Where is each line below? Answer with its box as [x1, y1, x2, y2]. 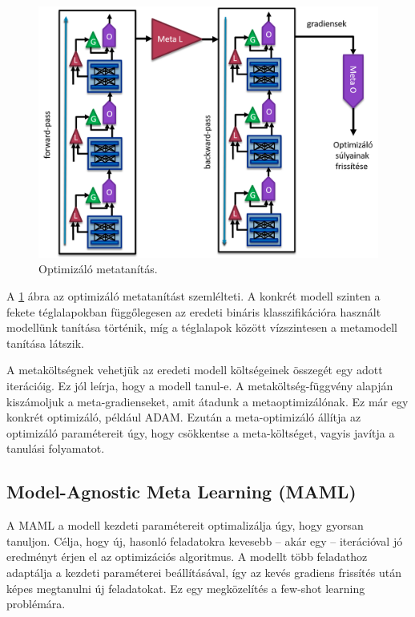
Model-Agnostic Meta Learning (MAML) [6, 479, 357, 504]
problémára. [6, 595, 66, 612]
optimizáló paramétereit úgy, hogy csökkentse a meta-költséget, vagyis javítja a [6, 424, 395, 441]
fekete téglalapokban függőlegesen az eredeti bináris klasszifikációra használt [6, 303, 381, 320]
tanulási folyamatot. [6, 440, 105, 457]
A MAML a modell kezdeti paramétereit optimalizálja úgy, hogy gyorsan [6, 517, 364, 534]
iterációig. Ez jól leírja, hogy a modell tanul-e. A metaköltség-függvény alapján [6, 377, 393, 394]
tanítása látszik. [6, 334, 84, 351]
